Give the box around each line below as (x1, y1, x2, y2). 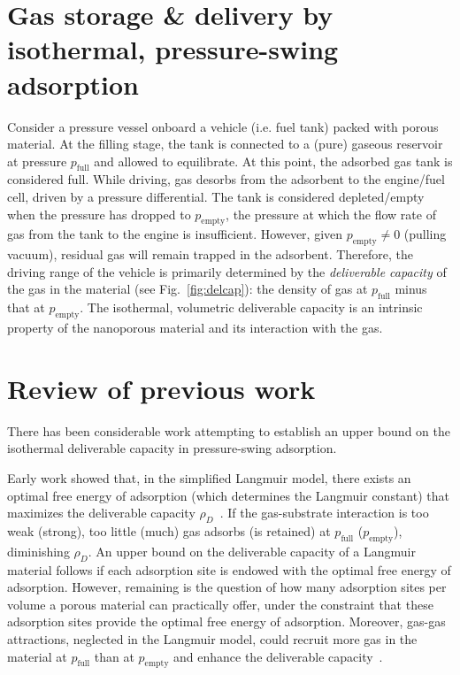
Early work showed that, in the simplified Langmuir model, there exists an (7, 468, 411, 487)
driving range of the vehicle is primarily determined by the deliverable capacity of (7, 262, 447, 280)
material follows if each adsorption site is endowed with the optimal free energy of (7, 560, 451, 579)
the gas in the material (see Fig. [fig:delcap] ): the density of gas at (7, 280, 368, 298)
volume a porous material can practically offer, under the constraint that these (7, 594, 433, 613)
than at (94, 647, 134, 665)
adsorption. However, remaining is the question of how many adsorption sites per (7, 578, 447, 596)
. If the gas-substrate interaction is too (219, 503, 429, 522)
